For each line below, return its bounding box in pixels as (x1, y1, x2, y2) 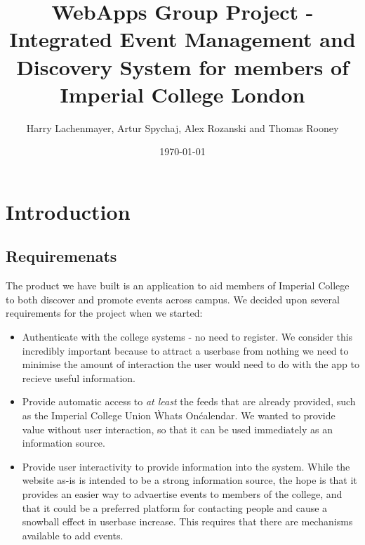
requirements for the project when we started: (6, 306, 203, 320)
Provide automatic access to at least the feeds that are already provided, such (22, 394, 356, 409)
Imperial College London (60, 79, 305, 108)
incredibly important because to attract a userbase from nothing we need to (22, 343, 349, 357)
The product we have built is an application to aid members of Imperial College (6, 278, 350, 293)
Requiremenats (6, 245, 117, 267)
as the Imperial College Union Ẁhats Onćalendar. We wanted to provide (22, 408, 336, 423)
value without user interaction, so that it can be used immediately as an (22, 421, 333, 436)
